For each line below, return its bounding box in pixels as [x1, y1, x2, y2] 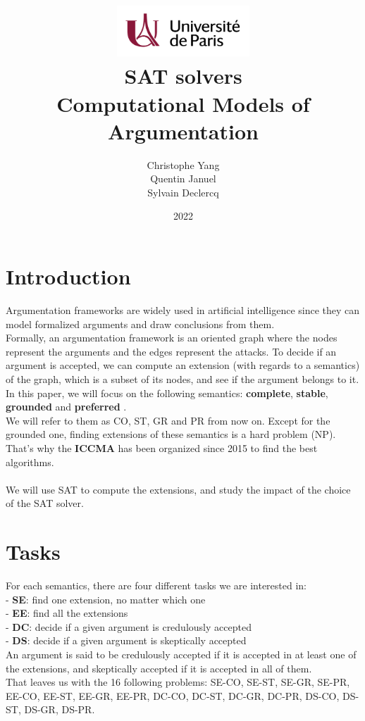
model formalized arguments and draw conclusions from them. [6, 316, 275, 331]
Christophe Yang [147, 157, 220, 172]
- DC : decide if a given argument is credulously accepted [6, 619, 252, 634]
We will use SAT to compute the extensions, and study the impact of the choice [6, 482, 351, 496]
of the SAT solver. [6, 496, 84, 510]
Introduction [6, 262, 131, 291]
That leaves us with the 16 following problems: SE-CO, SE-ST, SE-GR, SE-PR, [6, 675, 350, 689]
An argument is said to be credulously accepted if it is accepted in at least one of [6, 646, 357, 661]
